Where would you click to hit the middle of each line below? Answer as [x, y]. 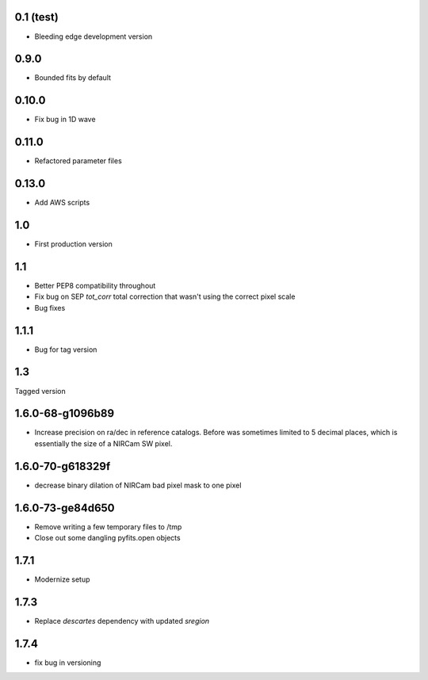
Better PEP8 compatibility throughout [95, 285]
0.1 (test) [36, 17]
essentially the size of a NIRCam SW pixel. [103, 443]
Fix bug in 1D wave [65, 120]
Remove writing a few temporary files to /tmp [108, 526]
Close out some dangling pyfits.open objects [108, 538]
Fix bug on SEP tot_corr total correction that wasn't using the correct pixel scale [165, 296]
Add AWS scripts [62, 203]
